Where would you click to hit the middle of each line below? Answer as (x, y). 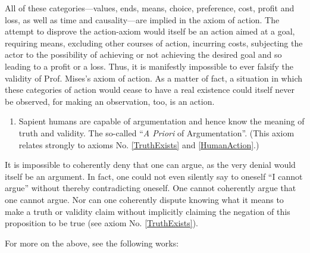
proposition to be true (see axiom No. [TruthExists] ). (101, 223)
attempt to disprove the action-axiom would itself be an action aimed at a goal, (150, 31)
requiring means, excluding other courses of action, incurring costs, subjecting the (154, 43)
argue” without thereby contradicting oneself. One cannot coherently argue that (151, 188)
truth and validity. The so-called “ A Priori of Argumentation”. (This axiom (156, 132)
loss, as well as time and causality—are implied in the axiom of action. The (142, 19)
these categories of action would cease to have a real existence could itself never (150, 90)
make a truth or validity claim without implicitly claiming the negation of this (148, 211)
